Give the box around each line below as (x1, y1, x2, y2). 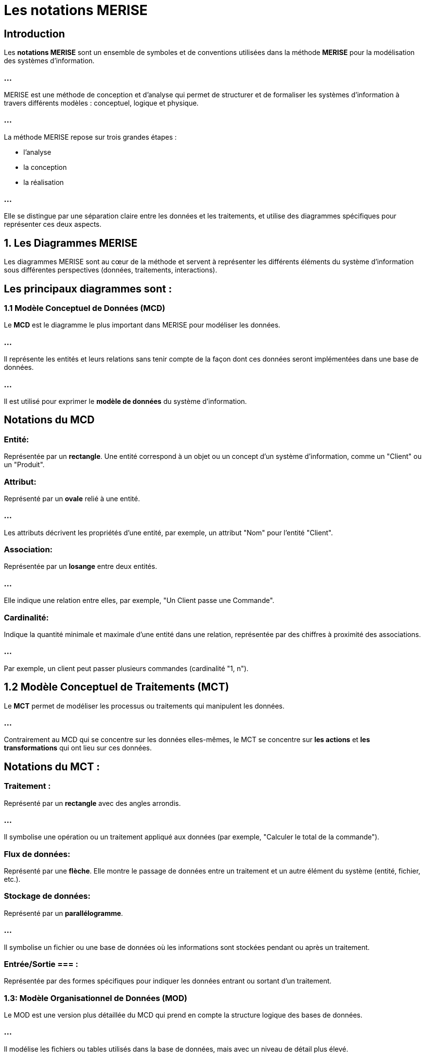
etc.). (4, 875, 20, 884)
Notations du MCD (4, 414, 95, 426)
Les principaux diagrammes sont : (4, 282, 172, 295)
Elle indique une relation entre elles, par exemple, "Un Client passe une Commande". (4, 596, 275, 605)
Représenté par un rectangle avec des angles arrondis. (4, 799, 181, 807)
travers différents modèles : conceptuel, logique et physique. (4, 98, 199, 107)
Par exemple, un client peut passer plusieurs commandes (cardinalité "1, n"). (4, 664, 248, 673)
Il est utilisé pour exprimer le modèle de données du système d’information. (4, 397, 247, 405)
